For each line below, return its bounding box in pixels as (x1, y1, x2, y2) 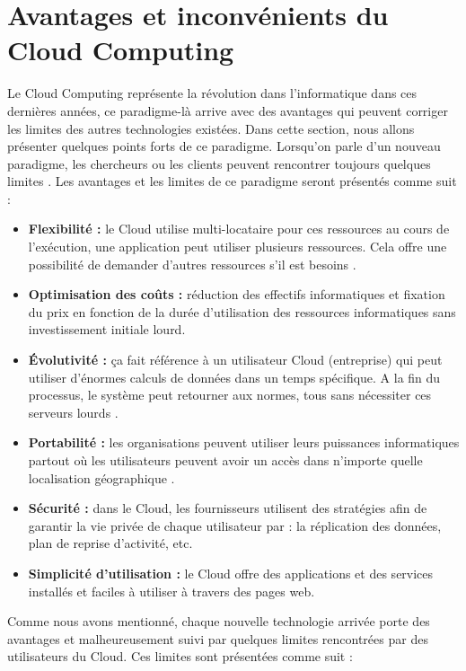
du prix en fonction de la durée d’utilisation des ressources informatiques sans (28, 302, 456, 321)
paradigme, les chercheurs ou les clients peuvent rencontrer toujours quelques (7, 154, 431, 172)
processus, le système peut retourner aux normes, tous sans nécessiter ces (28, 385, 432, 404)
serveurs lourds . (28, 402, 119, 421)
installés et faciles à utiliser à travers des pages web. (28, 581, 315, 600)
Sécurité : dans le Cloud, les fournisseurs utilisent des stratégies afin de (28, 499, 427, 517)
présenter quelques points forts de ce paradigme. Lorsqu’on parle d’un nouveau (7, 137, 441, 155)
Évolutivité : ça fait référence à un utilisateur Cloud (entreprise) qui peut (28, 350, 443, 369)
